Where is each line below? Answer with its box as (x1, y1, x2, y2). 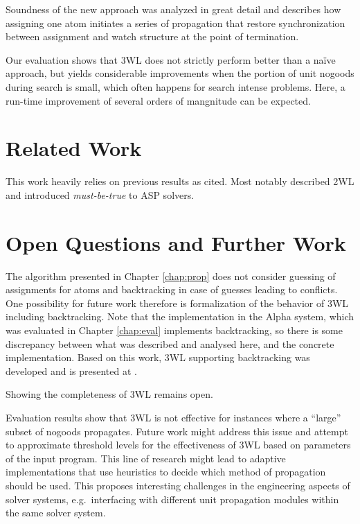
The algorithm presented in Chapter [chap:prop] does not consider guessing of (6, 268, 336, 283)
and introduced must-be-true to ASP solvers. (6, 187, 195, 202)
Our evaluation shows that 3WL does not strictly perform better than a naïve (6, 52, 336, 67)
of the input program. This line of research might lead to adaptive (6, 451, 286, 465)
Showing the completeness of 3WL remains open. (6, 387, 213, 401)
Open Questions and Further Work (6, 228, 346, 256)
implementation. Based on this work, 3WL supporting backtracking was (6, 350, 310, 365)
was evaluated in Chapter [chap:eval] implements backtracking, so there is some (6, 322, 343, 337)
